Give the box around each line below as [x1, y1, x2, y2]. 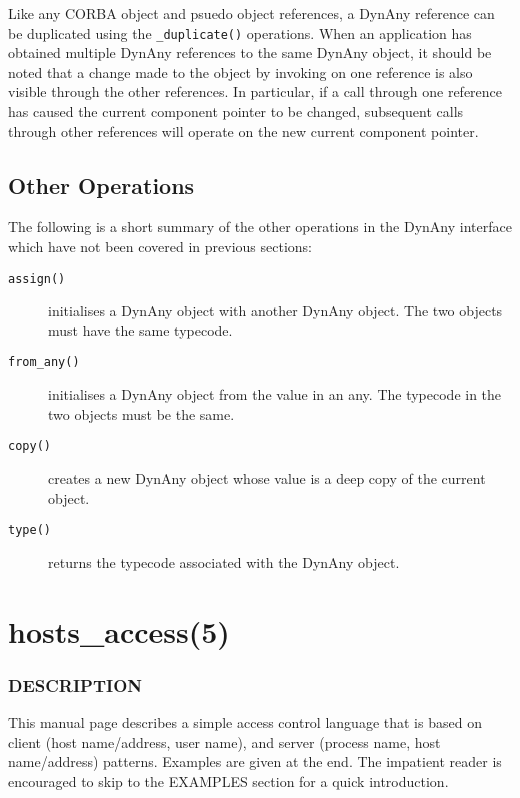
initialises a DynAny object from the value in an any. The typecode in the [48, 384, 502, 405]
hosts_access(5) [8, 610, 230, 651]
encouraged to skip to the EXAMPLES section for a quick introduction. [8, 770, 449, 791]
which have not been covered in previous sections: [8, 236, 313, 257]
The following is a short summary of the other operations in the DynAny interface [8, 216, 512, 237]
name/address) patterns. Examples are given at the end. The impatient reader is [8, 751, 502, 772]
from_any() [8, 355, 80, 370]
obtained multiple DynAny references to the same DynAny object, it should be [8, 42, 492, 63]
